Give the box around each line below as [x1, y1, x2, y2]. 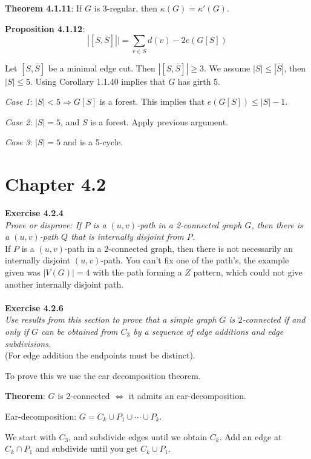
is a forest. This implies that [99, 95, 205, 108]
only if [5, 325, 29, 337]
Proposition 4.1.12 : [5, 22, 85, 35]
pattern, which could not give [193, 265, 303, 278]
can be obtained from [41, 325, 118, 337]
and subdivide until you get [35, 442, 138, 455]
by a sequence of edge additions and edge [133, 325, 284, 337]
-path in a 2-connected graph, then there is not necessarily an [64, 242, 293, 254]
